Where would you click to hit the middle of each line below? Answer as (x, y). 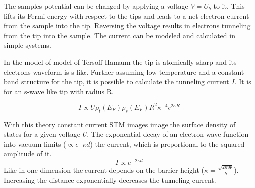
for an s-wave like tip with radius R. (59, 91)
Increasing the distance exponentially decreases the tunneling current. (110, 179)
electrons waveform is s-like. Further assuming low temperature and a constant (124, 71)
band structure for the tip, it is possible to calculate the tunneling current (117, 81)
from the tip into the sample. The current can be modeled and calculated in (120, 35)
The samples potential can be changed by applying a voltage (96, 6)
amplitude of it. (28, 153)
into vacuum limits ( (35, 143)
